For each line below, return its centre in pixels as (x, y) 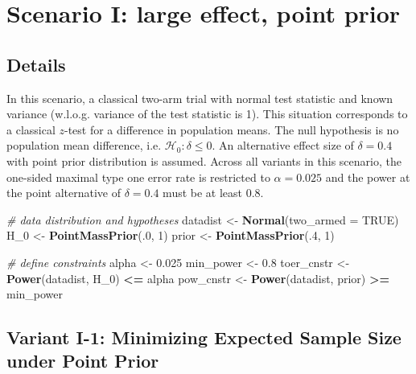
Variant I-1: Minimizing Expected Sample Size (204, 337)
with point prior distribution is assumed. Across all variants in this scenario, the (204, 160)
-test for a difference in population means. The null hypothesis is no (231, 129)
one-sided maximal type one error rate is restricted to (138, 177)
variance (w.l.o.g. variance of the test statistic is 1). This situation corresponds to (207, 114)
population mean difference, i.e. (84, 145)
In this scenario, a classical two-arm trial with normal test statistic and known (200, 98)
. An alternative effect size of (283, 145)
